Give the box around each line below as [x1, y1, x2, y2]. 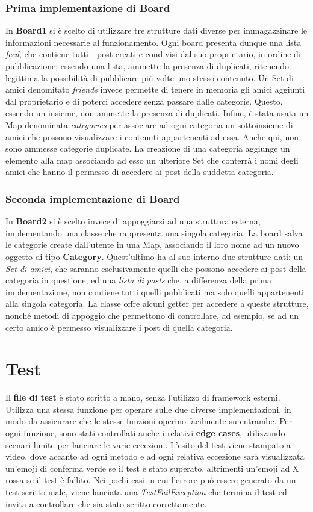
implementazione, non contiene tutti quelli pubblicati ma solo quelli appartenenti [5, 285, 304, 298]
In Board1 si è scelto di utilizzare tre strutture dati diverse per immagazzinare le [5, 24, 308, 37]
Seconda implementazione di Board [5, 191, 180, 206]
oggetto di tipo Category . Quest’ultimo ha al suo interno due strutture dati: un [5, 250, 303, 262]
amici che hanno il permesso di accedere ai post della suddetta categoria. [5, 165, 274, 178]
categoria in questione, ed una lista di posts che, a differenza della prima [5, 274, 271, 286]
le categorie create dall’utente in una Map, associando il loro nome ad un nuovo [5, 238, 299, 251]
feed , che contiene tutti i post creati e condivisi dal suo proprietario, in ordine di [5, 48, 301, 60]
